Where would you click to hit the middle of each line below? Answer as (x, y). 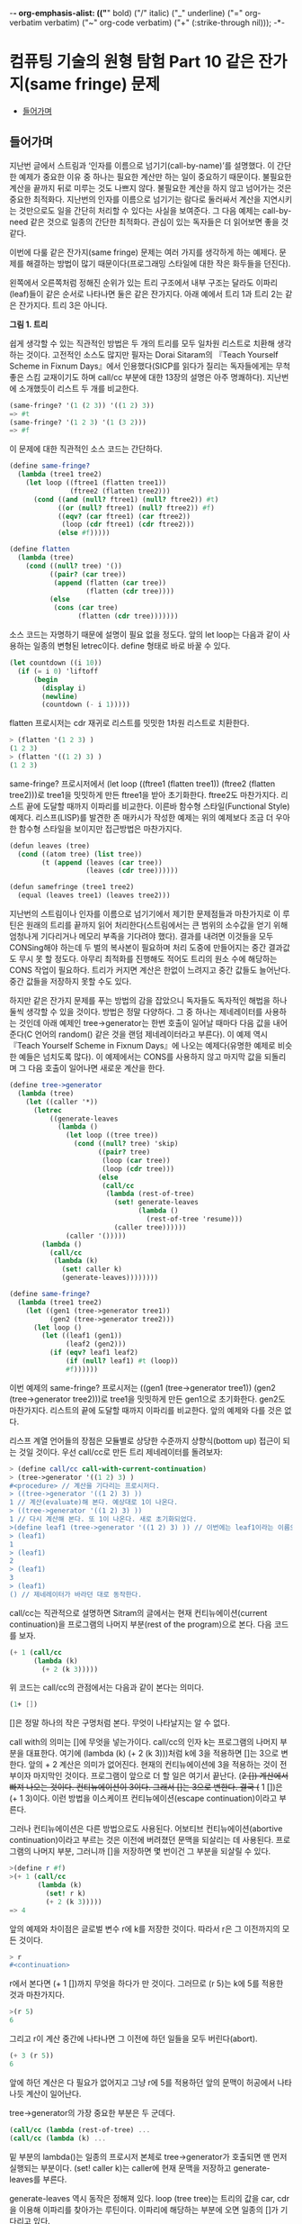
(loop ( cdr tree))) (138, 1169)
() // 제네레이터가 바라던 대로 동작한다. (75, 1594)
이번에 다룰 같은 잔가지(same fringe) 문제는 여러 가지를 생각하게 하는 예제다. (143, 252)
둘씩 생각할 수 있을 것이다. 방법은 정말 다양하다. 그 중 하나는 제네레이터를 (136, 1012)
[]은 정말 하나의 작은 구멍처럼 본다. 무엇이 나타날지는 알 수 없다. (120, 1723)
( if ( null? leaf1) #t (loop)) (122, 1361)
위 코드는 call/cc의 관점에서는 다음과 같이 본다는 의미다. (107, 1687)
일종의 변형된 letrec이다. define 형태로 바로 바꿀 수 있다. (132, 646)
